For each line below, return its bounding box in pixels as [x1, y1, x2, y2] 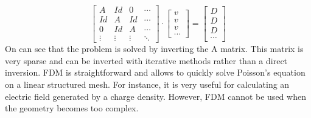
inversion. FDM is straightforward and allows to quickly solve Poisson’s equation [5, 66, 306, 79]
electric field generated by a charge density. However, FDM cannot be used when [5, 90, 306, 102]
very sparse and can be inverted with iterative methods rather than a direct [5, 54, 288, 67]
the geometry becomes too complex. [5, 102, 139, 114]
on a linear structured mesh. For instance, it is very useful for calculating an [5, 77, 290, 90]
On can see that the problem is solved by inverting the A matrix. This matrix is [5, 42, 304, 55]
